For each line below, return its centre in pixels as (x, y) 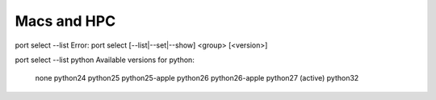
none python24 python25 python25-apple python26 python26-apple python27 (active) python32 (197, 78)
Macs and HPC (65, 21)
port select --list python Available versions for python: (105, 60)
